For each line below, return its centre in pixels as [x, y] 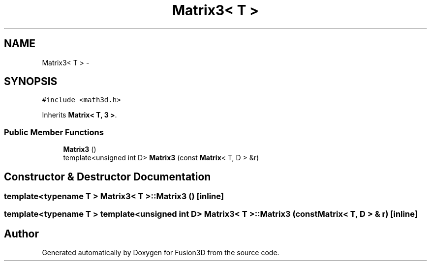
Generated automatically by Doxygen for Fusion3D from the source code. [161, 253]
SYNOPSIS [31, 82]
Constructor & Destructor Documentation [108, 177]
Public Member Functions [54, 132]
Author [21, 234]
